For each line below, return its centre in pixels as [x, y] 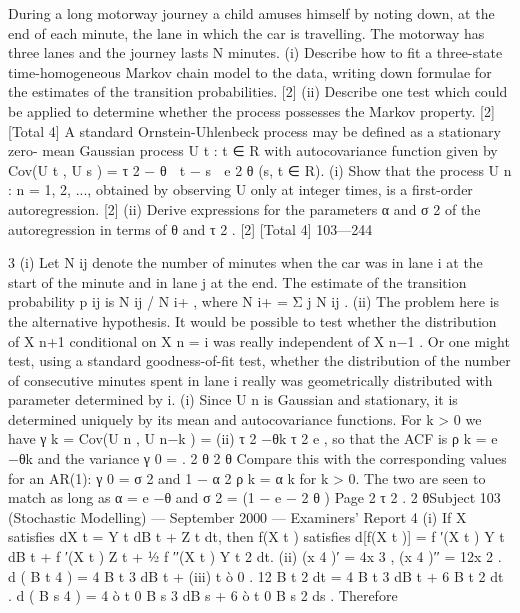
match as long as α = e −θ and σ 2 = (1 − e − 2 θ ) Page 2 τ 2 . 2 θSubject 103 [254, 497]
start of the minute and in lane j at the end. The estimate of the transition [237, 281]
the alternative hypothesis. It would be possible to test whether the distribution [252, 320]
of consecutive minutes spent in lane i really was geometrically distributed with [250, 379]
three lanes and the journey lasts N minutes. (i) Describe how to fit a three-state [255, 52]
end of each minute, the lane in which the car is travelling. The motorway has [246, 32]
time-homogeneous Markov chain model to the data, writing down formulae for [250, 71]
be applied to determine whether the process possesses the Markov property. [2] [251, 110]
